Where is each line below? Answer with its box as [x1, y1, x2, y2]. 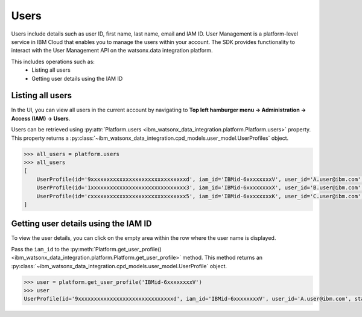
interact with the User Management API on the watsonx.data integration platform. [11, 47, 214, 54]
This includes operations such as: [11, 58, 95, 65]
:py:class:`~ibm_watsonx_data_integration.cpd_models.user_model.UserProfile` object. [11, 262, 227, 269]
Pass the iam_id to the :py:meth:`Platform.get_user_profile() [11, 245, 162, 253]
